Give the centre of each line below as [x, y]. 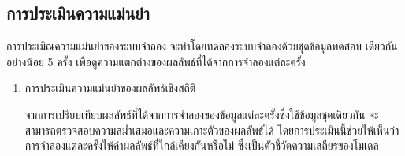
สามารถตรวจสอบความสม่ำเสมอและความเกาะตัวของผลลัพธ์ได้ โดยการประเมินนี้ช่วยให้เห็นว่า [212, 130]
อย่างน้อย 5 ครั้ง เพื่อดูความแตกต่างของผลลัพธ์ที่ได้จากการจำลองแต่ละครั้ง [156, 61]
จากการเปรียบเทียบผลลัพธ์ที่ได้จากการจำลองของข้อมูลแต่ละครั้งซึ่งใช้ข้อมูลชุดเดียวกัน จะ [202, 114]
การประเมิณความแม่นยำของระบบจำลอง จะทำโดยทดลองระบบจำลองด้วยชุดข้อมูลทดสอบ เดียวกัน [202, 46]
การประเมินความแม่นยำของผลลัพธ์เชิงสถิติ [110, 88]
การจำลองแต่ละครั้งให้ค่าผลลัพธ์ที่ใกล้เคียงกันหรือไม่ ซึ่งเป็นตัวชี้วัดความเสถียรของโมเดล [202, 145]
